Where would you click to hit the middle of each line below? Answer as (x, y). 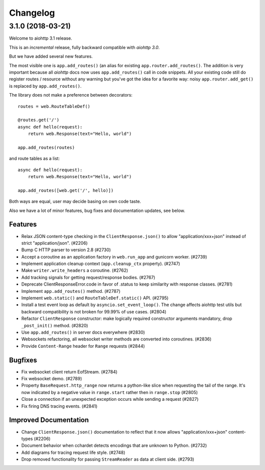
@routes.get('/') (39, 120)
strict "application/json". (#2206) (54, 243)
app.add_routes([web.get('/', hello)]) (66, 190)
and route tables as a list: (34, 158)
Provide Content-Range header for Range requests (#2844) (83, 346)
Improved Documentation (49, 420)
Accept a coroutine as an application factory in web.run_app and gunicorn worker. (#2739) (114, 257)
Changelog (32, 13)
